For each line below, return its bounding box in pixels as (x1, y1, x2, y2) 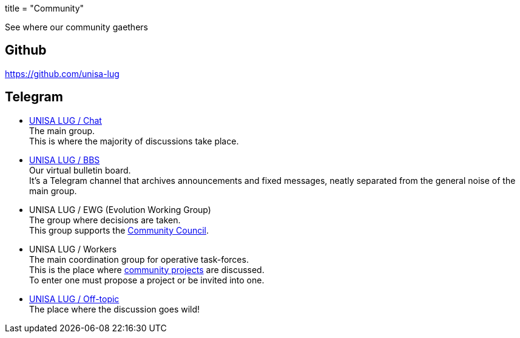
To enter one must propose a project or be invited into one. (29, 274, 265, 285)
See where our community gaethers (5, 22, 148, 32)
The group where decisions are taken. (29, 214, 181, 225)
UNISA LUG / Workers (29, 243, 117, 254)
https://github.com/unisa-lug (5, 68, 120, 79)
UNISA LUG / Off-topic (29, 293, 120, 304)
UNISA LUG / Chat (29, 115, 102, 126)
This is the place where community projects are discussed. (29, 264, 265, 275)
